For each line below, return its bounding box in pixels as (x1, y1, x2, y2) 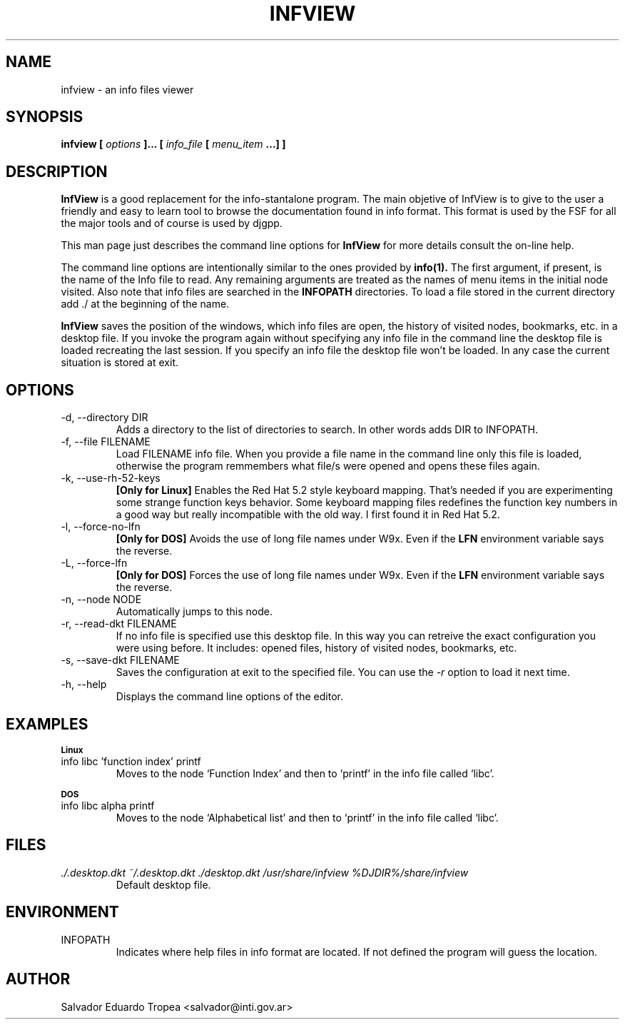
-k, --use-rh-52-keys (61, 472, 161, 485)
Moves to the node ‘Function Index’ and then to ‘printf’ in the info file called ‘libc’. (116, 767, 494, 779)
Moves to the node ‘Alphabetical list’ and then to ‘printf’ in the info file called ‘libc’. (116, 811, 499, 824)
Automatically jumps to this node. (116, 605, 273, 618)
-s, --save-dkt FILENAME (61, 654, 180, 667)
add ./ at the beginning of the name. (61, 298, 230, 310)
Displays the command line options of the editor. (116, 690, 343, 703)
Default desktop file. (116, 878, 211, 891)
